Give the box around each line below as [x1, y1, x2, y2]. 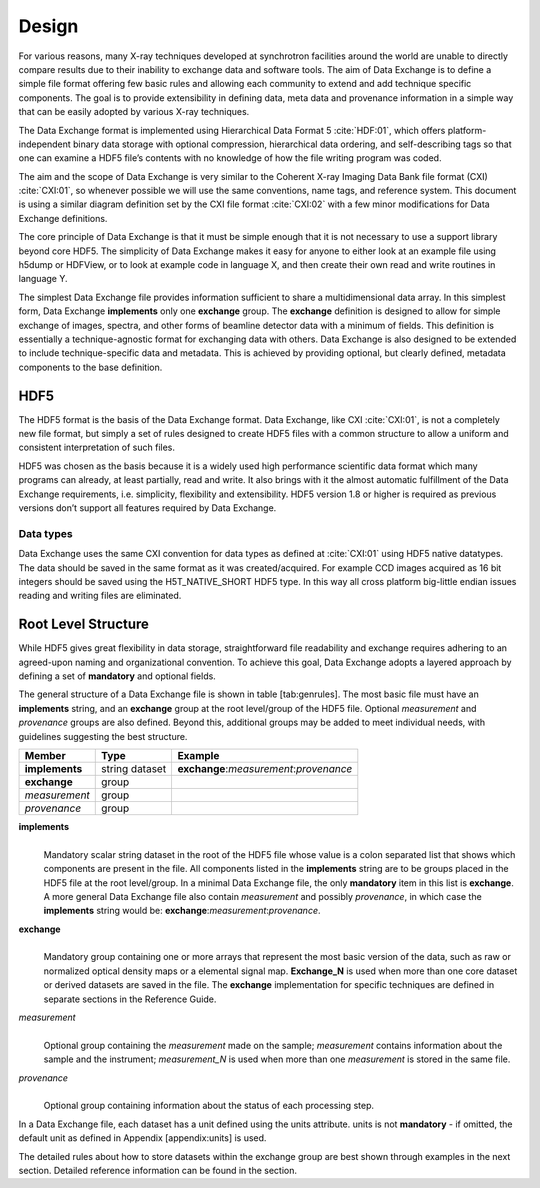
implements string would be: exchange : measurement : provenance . [43, 905, 321, 917]
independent [18, 138, 71, 150]
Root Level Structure [18, 616, 150, 633]
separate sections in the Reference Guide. [43, 993, 217, 1005]
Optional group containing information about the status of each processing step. [43, 1100, 375, 1112]
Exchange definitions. [18, 212, 108, 224]
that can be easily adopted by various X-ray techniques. [18, 106, 250, 118]
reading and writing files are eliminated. [18, 590, 182, 602]
